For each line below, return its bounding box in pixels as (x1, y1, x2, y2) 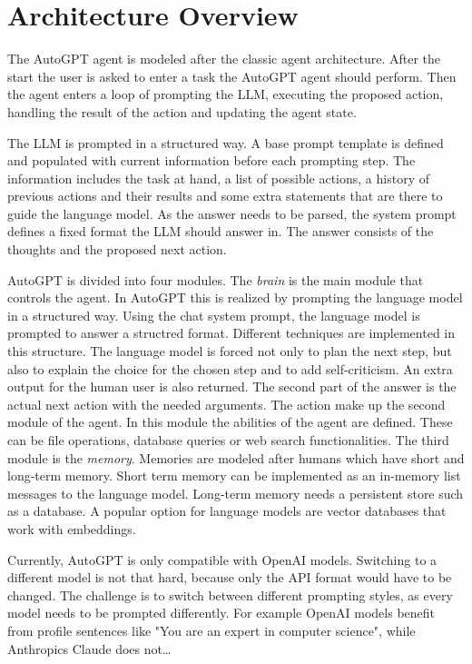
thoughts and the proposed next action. (7, 240, 227, 259)
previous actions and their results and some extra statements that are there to (7, 186, 443, 205)
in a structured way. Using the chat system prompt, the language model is (7, 305, 420, 324)
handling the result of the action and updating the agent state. (7, 102, 357, 121)
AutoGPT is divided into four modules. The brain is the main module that (7, 270, 424, 289)
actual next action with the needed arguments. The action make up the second (7, 394, 446, 413)
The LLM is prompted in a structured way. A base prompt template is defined (7, 133, 444, 152)
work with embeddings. (7, 519, 136, 538)
